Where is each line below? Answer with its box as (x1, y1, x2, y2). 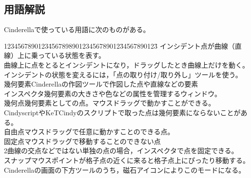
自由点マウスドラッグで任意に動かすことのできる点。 (4, 126, 174, 137)
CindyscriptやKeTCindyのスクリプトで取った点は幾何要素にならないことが (4, 107, 241, 117)
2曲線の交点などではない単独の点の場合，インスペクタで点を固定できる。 (4, 145, 238, 156)
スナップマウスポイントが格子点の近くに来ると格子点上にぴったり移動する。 (4, 155, 250, 165)
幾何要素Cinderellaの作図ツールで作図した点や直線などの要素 (4, 79, 198, 89)
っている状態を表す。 (38, 50, 105, 60)
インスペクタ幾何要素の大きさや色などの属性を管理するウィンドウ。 (4, 88, 221, 98)
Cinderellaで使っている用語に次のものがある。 (4, 24, 150, 35)
